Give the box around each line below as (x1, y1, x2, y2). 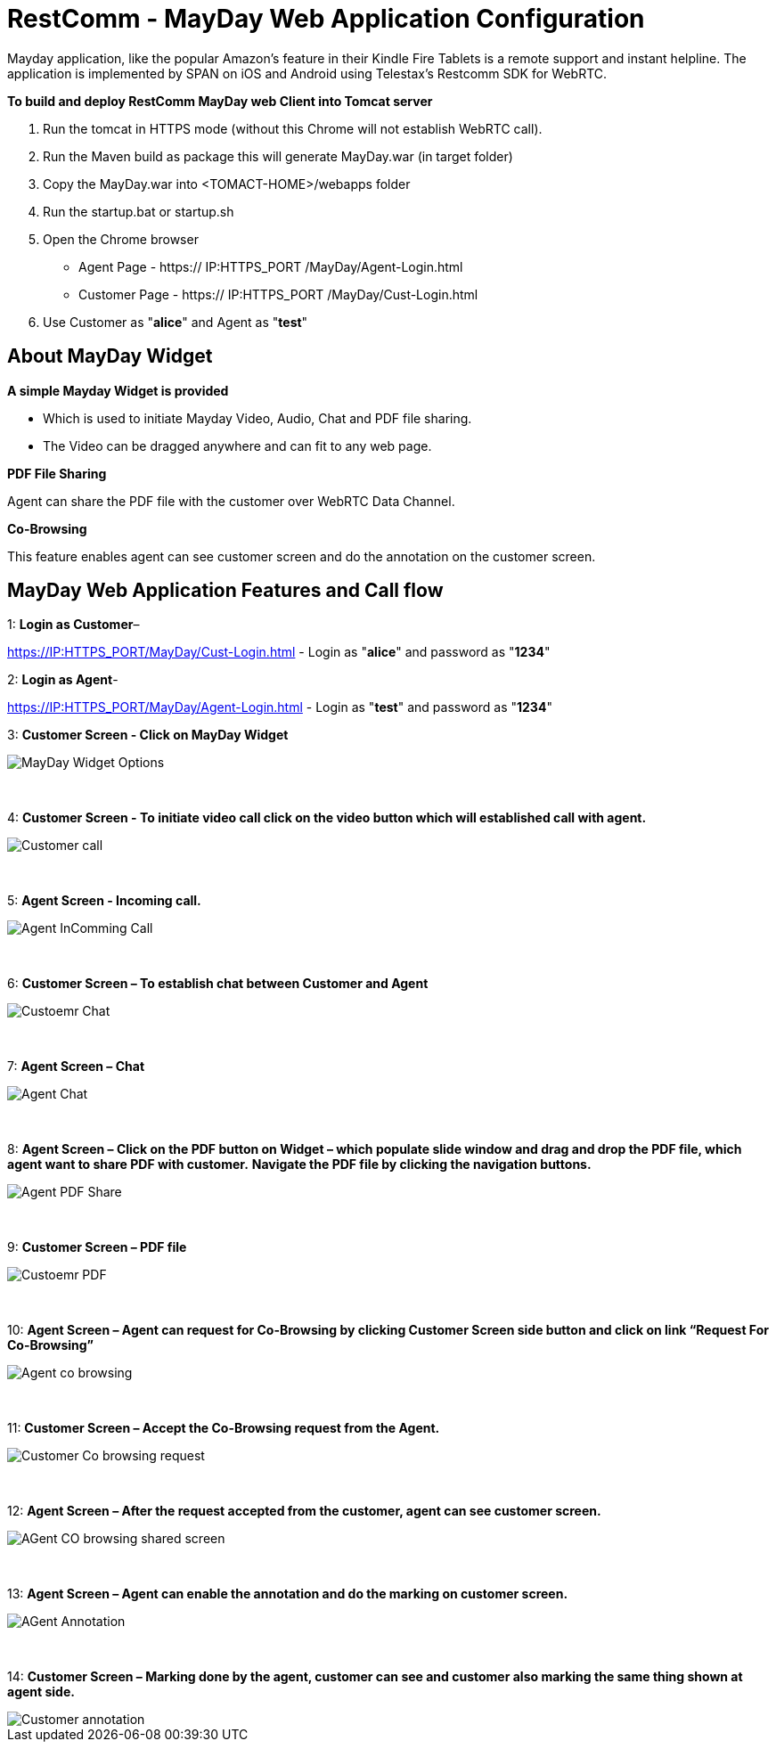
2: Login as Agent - (7, 672, 118, 688)
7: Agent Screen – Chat (7, 1058, 145, 1075)
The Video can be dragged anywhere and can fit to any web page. (43, 437, 432, 454)
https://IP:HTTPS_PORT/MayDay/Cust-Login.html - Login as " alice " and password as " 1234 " (7, 644, 551, 660)
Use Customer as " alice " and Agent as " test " (43, 314, 308, 330)
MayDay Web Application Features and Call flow (7, 579, 444, 602)
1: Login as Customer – (7, 617, 140, 633)
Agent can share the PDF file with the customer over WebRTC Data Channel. (7, 493, 455, 509)
